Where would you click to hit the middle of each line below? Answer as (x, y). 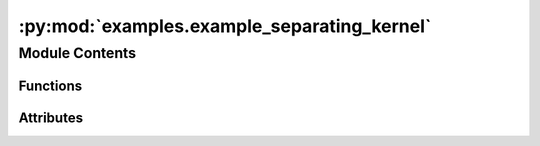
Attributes (51, 117)
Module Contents (77, 53)
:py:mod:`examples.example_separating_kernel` (225, 26)
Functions (50, 85)
